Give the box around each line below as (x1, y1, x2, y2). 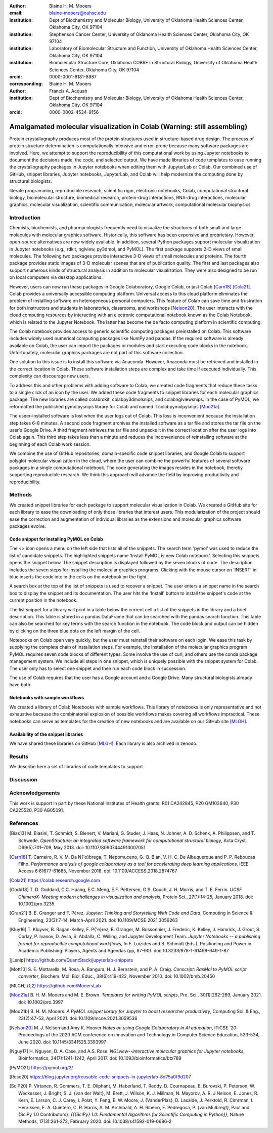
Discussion (9, 776, 38, 783)
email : (9, 10, 23, 16)
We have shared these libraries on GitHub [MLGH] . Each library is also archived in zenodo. (9, 740, 198, 746)
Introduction (9, 214, 40, 221)
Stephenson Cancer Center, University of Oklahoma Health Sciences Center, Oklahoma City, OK (49, 31, 249, 37)
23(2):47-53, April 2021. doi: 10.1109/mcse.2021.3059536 (18, 1015, 138, 1022)
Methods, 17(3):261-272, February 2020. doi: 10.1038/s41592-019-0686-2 (18, 1118, 172, 1124)
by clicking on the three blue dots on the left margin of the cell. (9, 627, 140, 634)
